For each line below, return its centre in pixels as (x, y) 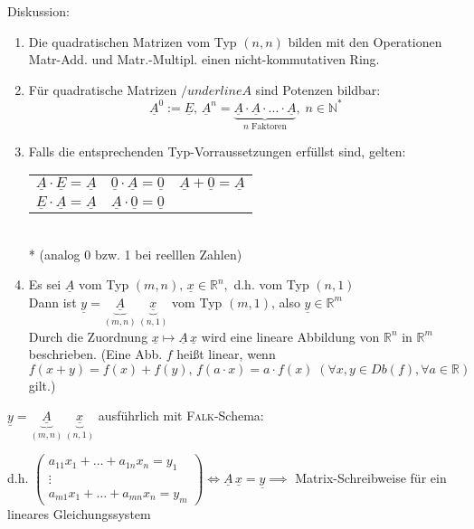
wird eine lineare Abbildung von (290, 336)
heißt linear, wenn (226, 354)
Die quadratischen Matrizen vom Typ (133, 41)
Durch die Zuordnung (88, 336)
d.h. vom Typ (271, 284)
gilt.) (42, 385)
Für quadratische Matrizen (103, 89)
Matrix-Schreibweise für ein (371, 477)
